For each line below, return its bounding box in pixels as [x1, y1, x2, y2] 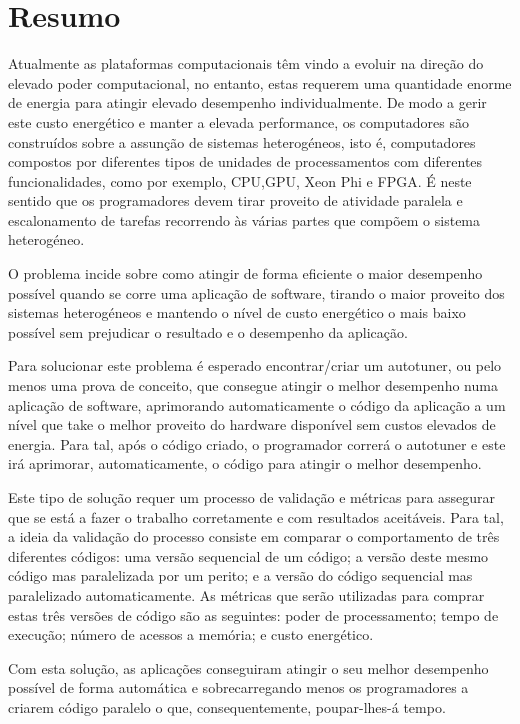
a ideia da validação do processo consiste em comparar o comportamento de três [8, 526, 500, 547]
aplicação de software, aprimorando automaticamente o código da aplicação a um [8, 394, 506, 415]
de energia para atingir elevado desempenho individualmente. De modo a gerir [8, 92, 487, 113]
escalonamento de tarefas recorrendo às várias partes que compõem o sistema [8, 209, 481, 230]
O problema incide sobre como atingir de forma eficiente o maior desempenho [8, 263, 483, 284]
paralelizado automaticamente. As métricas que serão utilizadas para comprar [8, 584, 485, 605]
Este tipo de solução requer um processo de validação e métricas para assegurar [8, 487, 496, 507]
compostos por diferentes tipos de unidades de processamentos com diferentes [8, 151, 483, 172]
